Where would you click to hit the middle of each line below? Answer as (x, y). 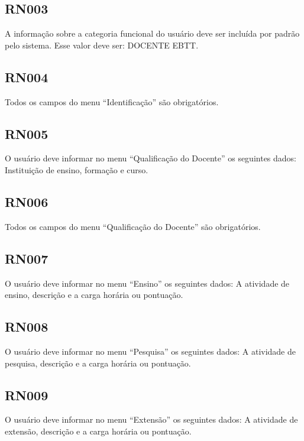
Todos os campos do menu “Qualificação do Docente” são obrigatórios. (133, 226)
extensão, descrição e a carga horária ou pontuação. (98, 431)
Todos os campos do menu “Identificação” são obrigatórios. (112, 101)
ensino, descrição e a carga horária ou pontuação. (94, 295)
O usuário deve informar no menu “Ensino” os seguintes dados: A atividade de (147, 283)
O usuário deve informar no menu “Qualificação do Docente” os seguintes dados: (151, 158)
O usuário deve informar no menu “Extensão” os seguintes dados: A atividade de (151, 419)
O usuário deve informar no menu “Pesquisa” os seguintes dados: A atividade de (150, 351)
